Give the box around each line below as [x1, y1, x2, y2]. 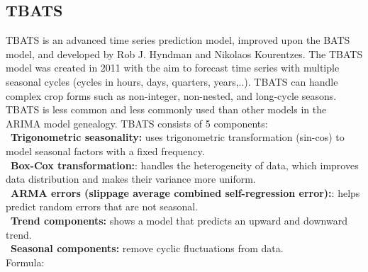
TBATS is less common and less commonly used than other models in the [6, 102, 327, 117]
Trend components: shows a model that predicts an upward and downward [11, 212, 347, 227]
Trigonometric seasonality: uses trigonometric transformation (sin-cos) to [11, 130, 345, 144]
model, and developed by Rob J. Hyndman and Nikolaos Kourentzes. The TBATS [6, 46, 363, 61]
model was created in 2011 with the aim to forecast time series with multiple [6, 60, 340, 75]
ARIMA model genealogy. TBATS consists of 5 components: [6, 115, 268, 130]
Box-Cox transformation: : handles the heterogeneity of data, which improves [11, 157, 359, 172]
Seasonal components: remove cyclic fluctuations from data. [11, 241, 284, 256]
